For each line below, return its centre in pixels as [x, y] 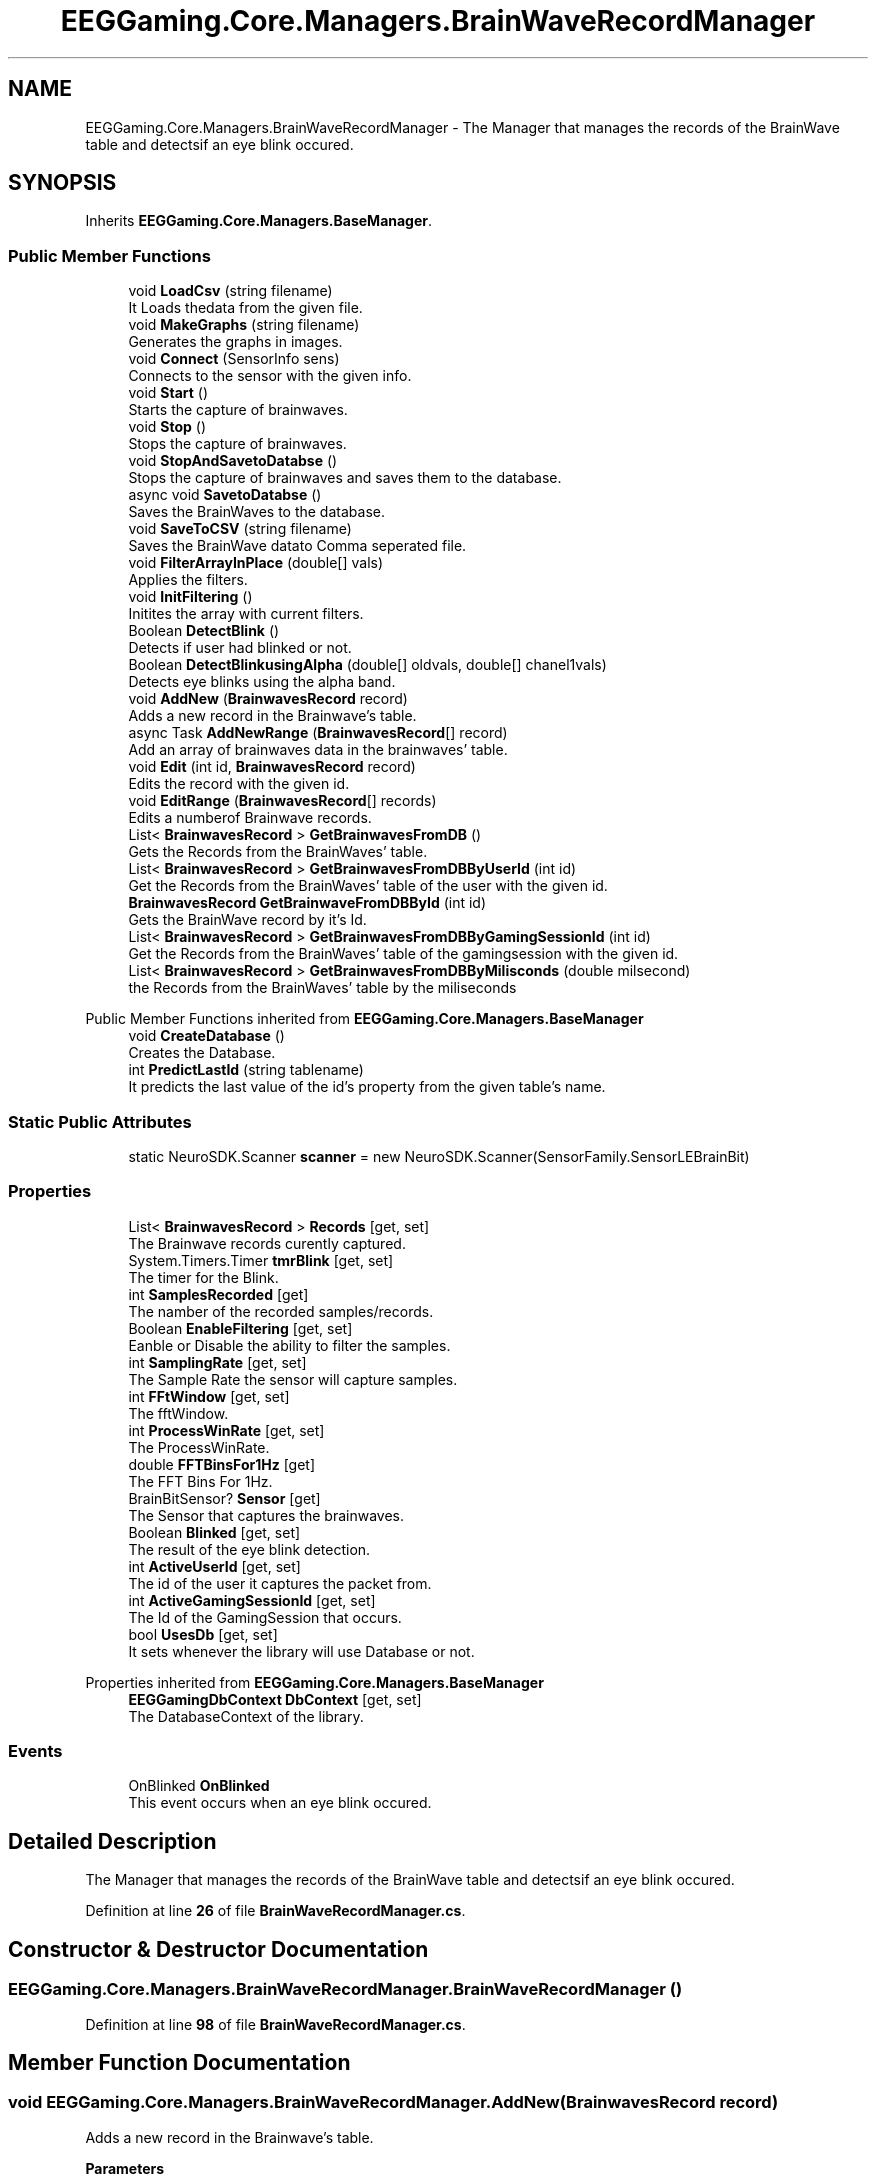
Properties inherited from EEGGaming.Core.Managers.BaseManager [314, 1682]
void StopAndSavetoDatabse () [233, 461]
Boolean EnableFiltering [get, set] [240, 1328]
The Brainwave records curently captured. [267, 1243]
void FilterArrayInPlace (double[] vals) [256, 563]
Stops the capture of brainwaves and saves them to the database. [345, 478]
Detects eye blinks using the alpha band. [262, 682]
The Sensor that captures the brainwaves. [266, 1515]
